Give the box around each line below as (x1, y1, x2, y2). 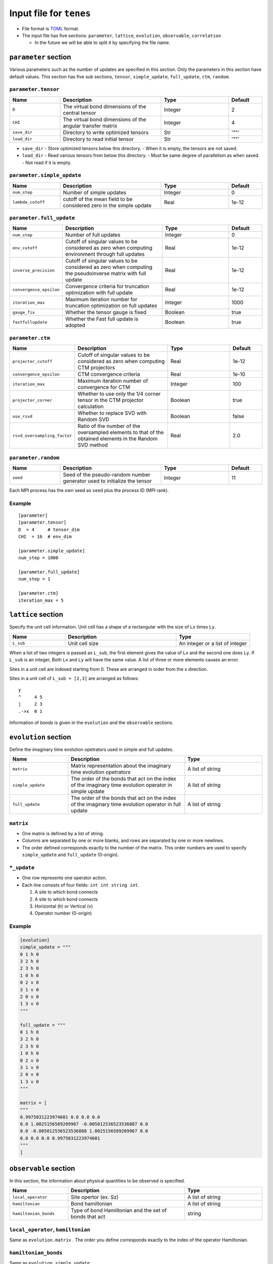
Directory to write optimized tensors (63, 129, 149, 136)
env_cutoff (12, 245, 38, 250)
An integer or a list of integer (178, 640, 247, 647)
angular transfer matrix (63, 122, 118, 129)
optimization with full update (65, 289, 133, 296)
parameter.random (9, 454, 60, 461)
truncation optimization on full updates (65, 302, 157, 309)
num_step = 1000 (18, 555, 59, 561)
